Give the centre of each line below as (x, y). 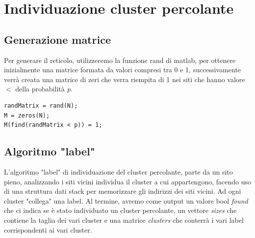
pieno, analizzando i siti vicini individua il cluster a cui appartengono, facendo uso (127, 181)
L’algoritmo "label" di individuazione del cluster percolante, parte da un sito (118, 171)
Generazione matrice (57, 39)
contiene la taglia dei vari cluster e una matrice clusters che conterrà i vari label (124, 220)
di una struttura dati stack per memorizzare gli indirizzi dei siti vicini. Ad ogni (123, 191)
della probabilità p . (44, 89)
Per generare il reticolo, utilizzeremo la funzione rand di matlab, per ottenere (120, 60)
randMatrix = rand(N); (41, 105)
